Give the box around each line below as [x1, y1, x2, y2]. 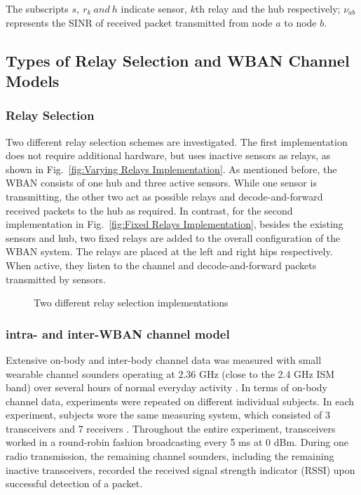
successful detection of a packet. [6, 476, 143, 491]
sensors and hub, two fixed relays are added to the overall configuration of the [6, 230, 341, 245]
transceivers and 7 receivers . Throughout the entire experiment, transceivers [6, 421, 336, 435]
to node [284, 15, 317, 29]
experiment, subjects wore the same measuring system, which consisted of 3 [6, 407, 331, 422]
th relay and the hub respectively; [195, 1, 341, 15]
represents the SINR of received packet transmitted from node [6, 15, 273, 29]
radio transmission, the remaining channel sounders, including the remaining [6, 449, 334, 463]
